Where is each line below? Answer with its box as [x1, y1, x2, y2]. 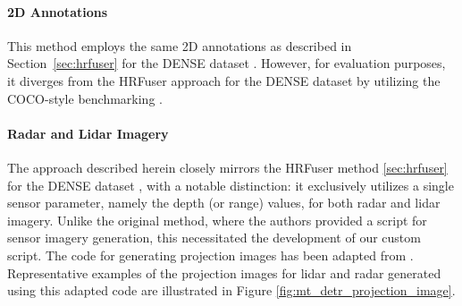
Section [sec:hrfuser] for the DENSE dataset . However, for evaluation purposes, [7, 54, 446, 72]
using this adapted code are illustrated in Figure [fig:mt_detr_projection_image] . [7, 281, 456, 300]
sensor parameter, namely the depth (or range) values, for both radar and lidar [7, 193, 441, 212]
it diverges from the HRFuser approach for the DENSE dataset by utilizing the [7, 71, 441, 89]
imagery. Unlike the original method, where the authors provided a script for [7, 210, 427, 229]
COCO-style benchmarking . [7, 89, 163, 107]
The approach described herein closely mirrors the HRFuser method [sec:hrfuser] [7, 157, 448, 176]
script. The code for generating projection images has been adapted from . [7, 245, 414, 264]
